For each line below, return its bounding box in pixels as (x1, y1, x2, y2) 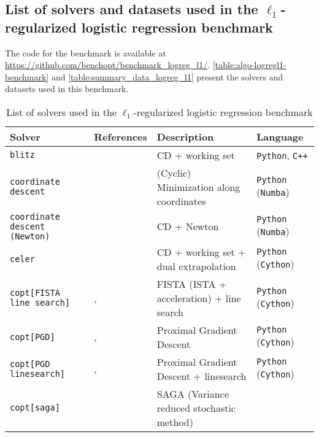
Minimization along (156, 179, 240, 194)
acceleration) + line (156, 290, 241, 305)
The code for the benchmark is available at (5, 46, 166, 59)
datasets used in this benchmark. (5, 82, 129, 95)
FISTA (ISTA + (156, 276, 227, 291)
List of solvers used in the (6, 104, 117, 119)
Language (256, 129, 304, 144)
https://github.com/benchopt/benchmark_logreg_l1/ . (5, 58, 210, 71)
